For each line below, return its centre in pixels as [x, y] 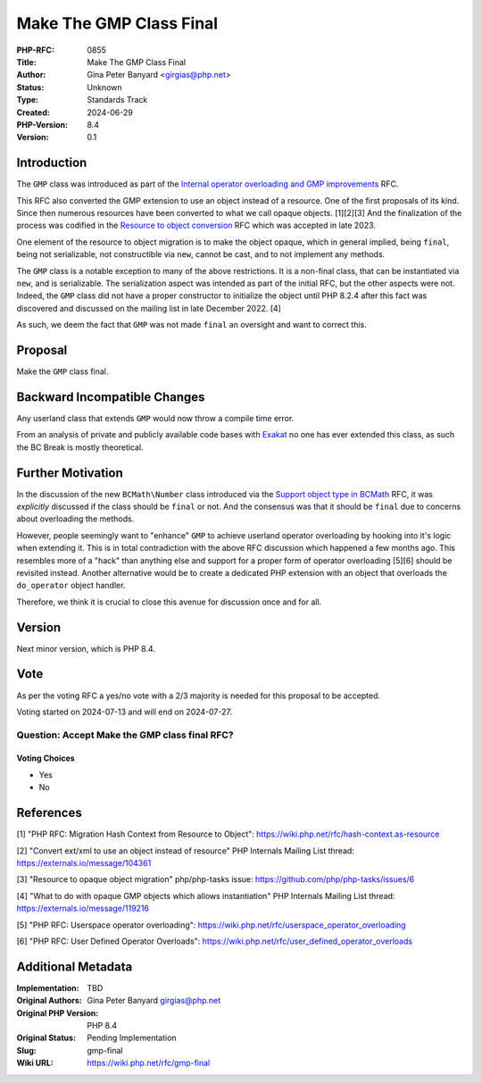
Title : [27, 62]
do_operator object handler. [71, 586]
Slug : [27, 1050]
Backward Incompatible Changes [111, 397]
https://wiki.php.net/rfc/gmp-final [149, 1063]
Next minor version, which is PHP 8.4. [86, 648]
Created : [33, 112]
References [49, 813]
